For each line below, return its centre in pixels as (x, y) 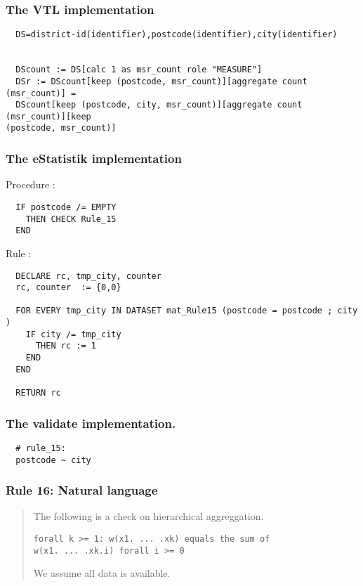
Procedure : (31, 184)
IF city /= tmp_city (73, 334)
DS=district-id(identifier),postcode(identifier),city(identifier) (177, 35)
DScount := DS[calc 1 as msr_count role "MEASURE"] (139, 70)
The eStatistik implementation (94, 158)
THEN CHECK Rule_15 (71, 219)
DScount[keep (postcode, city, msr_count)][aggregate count (159, 105)
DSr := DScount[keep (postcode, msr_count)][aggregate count (161, 81)
